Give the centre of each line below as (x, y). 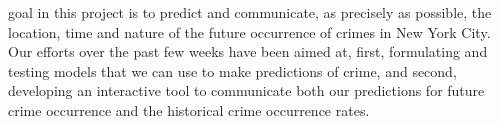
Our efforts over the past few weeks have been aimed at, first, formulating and (248, 51)
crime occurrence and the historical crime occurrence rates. (189, 109)
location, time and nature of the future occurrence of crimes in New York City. (249, 31)
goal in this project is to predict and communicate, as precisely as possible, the (250, 12)
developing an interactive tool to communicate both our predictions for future (246, 90)
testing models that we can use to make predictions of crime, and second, (232, 70)
